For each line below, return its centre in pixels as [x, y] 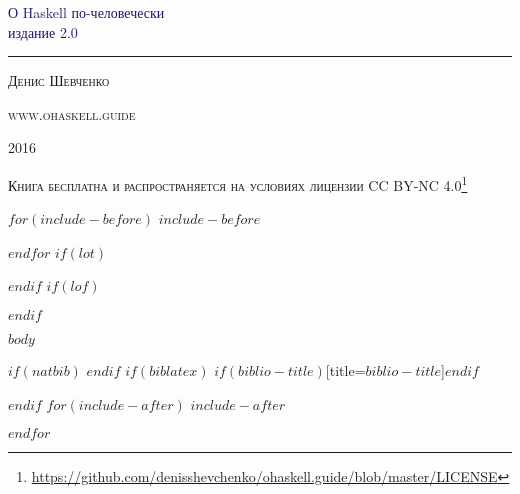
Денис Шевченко [59, 80]
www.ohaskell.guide [72, 113]
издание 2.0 [43, 31]
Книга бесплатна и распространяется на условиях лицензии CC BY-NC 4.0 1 [238, 183]
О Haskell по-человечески [86, 12]
